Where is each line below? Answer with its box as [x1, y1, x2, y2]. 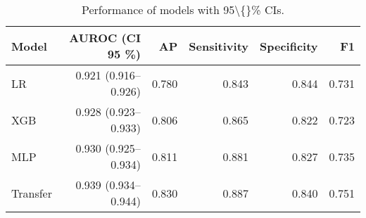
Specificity [260, 37, 318, 54]
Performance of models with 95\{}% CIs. [81, 1, 285, 18]
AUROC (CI [69, 30, 141, 46]
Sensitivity [189, 37, 249, 54]
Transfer [11, 184, 52, 201]
